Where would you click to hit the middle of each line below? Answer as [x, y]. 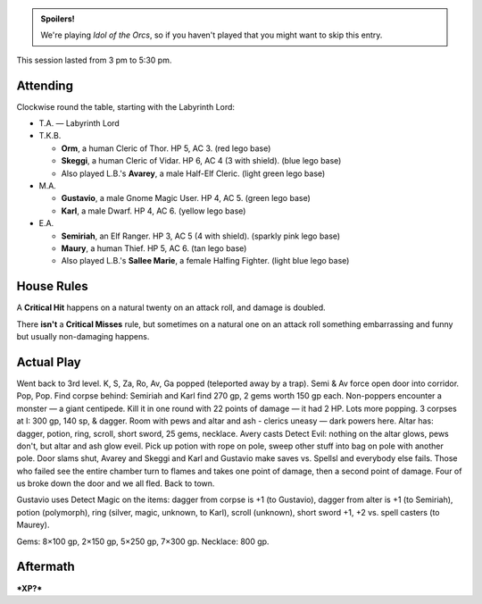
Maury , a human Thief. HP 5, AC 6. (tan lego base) [154, 248]
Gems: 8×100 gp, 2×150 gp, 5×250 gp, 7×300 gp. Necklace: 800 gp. [143, 541]
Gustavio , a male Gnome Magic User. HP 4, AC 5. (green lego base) [186, 198]
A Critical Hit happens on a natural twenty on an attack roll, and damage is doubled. [171, 307]
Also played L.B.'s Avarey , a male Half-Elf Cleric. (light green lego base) [193, 173]
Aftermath [46, 567]
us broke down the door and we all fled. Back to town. [116, 483]
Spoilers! [58, 19]
